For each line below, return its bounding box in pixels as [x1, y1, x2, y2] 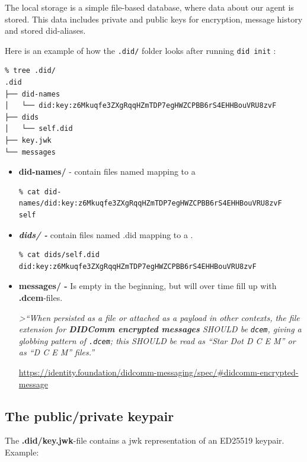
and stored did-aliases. [5, 24, 86, 37]
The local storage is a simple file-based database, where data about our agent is [5, 1, 294, 13]
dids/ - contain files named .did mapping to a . [18, 228, 193, 240]
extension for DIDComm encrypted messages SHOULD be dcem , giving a [18, 323, 302, 335]
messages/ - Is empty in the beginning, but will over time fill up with [18, 280, 277, 292]
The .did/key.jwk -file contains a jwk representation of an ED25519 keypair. [5, 434, 284, 447]
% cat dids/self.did [18, 251, 100, 259]
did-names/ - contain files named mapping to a [18, 165, 196, 178]
